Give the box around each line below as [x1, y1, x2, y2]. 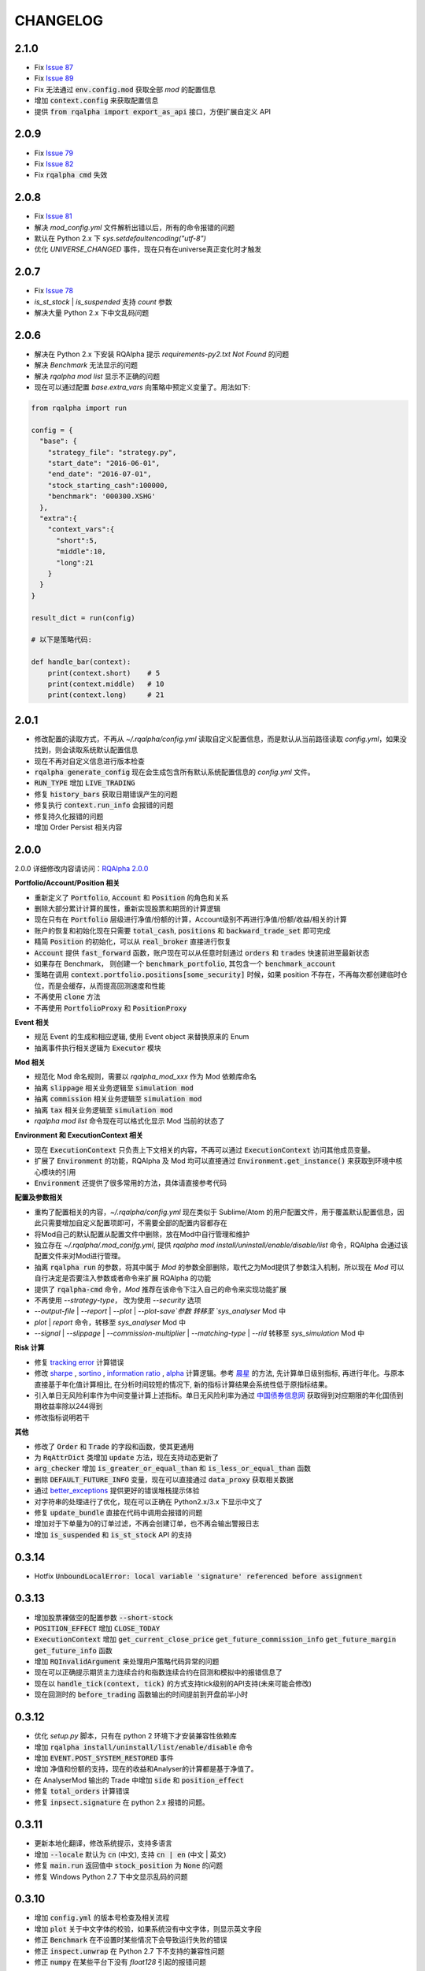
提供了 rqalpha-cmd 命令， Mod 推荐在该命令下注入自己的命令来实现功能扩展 [34, 1284, 287, 1294]
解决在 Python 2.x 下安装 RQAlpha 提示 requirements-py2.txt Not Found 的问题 [34, 349, 290, 359]
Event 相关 [14, 1017, 50, 1026]
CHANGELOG [14, 12, 104, 29]
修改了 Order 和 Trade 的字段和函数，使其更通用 [34, 1441, 194, 1451]
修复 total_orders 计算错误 [34, 1787, 130, 1796]
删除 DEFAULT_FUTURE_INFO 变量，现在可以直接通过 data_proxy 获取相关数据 [34, 1474, 294, 1484]
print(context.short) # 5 [47, 669, 161, 677]
